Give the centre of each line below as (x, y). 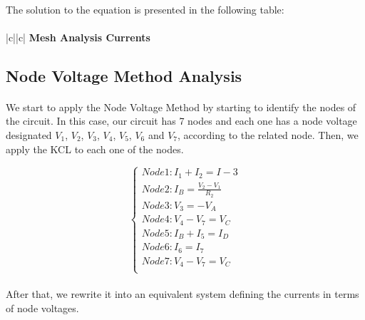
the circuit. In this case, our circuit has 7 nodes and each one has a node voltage (181, 121)
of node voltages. (42, 308)
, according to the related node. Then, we (268, 134)
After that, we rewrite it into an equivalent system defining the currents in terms (182, 294)
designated (29, 134)
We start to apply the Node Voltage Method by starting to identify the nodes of (181, 107)
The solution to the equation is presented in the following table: (145, 9)
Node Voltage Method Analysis (124, 75)
